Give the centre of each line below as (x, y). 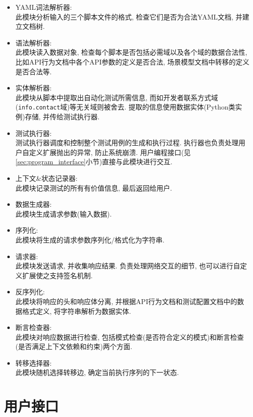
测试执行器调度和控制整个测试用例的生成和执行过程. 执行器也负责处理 (127, 143)
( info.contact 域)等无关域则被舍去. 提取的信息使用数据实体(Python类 (125, 107)
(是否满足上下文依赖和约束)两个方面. (74, 346)
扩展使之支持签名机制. (57, 275)
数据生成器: (33, 204)
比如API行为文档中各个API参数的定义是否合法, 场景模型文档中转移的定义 (132, 61)
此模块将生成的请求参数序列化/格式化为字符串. (90, 239)
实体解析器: (33, 88)
